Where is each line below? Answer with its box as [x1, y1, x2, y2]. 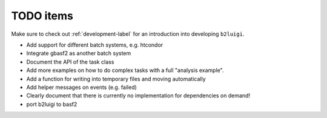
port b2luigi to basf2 [26, 100, 78, 108]
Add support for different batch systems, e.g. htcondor [26, 41, 163, 48]
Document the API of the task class [26, 58, 114, 65]
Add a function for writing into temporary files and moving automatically [26, 75, 206, 82]
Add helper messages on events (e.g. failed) [26, 84, 137, 91]
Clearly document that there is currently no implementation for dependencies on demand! [26, 92, 251, 99]
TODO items [11, 9, 74, 22]
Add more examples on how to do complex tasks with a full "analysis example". [26, 67, 224, 74]
